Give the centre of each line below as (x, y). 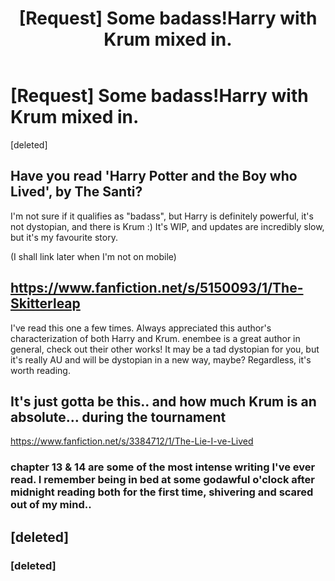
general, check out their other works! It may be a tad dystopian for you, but (165, 349)
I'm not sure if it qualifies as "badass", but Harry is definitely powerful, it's (162, 216)
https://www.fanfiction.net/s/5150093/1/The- (157, 288)
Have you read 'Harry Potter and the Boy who (154, 176)
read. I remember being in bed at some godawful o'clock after (162, 480)
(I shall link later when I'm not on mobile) (93, 256)
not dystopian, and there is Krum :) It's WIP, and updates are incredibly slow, (167, 226)
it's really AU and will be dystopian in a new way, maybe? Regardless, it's (161, 359)
